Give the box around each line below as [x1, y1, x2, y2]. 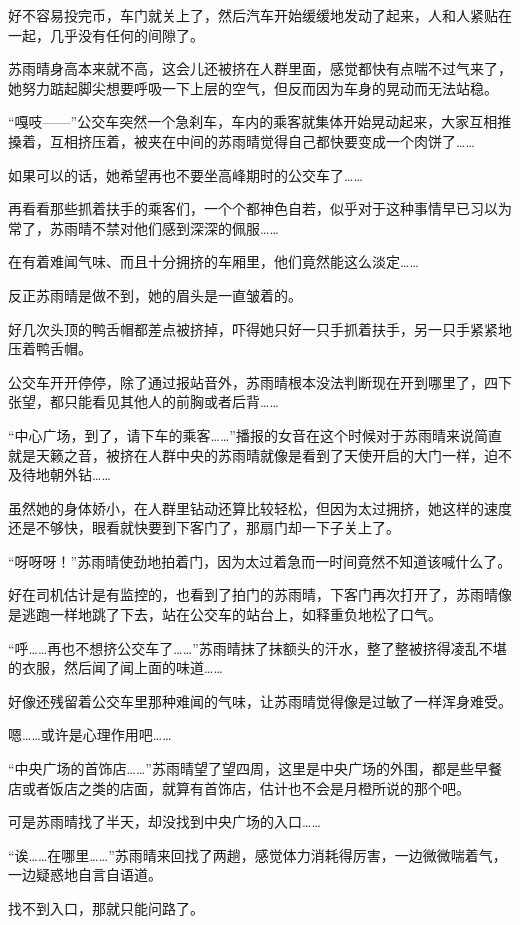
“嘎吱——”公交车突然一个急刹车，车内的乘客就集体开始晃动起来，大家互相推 [8, 111, 512, 132]
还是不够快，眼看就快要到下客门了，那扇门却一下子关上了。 [8, 517, 400, 538]
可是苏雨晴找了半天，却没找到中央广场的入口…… [8, 811, 321, 832]
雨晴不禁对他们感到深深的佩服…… [63, 217, 279, 238]
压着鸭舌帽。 [8, 338, 92, 359]
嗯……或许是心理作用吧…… [8, 724, 172, 745]
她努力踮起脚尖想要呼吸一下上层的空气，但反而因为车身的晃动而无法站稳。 [8, 77, 498, 98]
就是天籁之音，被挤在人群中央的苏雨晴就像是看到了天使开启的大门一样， [8, 444, 484, 465]
